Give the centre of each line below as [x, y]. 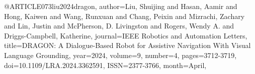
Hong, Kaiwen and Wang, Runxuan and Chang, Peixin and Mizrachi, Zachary [124, 16]
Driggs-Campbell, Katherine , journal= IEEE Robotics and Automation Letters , [126, 35]
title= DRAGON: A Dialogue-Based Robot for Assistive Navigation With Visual [127, 45]
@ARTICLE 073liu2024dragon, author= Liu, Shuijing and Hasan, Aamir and [121, 6]
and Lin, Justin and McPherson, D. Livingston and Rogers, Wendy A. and [119, 26]
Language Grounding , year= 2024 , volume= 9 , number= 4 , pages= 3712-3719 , [120, 55]
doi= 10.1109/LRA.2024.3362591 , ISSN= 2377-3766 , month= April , [105, 65]
